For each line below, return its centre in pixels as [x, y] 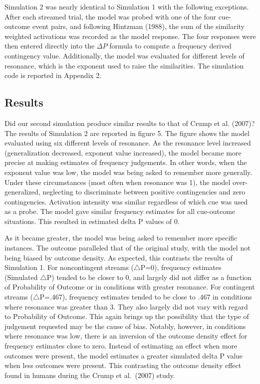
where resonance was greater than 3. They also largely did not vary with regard [126, 306]
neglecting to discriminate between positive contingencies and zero [144, 192]
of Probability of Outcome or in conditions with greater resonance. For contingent [130, 287]
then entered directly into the [50, 46]
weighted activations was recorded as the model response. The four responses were [130, 36]
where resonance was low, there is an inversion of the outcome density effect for [126, 336]
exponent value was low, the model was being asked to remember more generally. [129, 172]
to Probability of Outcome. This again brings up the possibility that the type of [127, 316]
